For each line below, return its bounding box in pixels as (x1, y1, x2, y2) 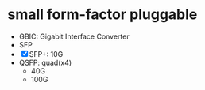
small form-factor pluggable (7, 6, 198, 24)
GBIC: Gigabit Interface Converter (18, 32, 130, 41)
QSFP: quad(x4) (18, 58, 72, 67)
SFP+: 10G (29, 49, 64, 58)
